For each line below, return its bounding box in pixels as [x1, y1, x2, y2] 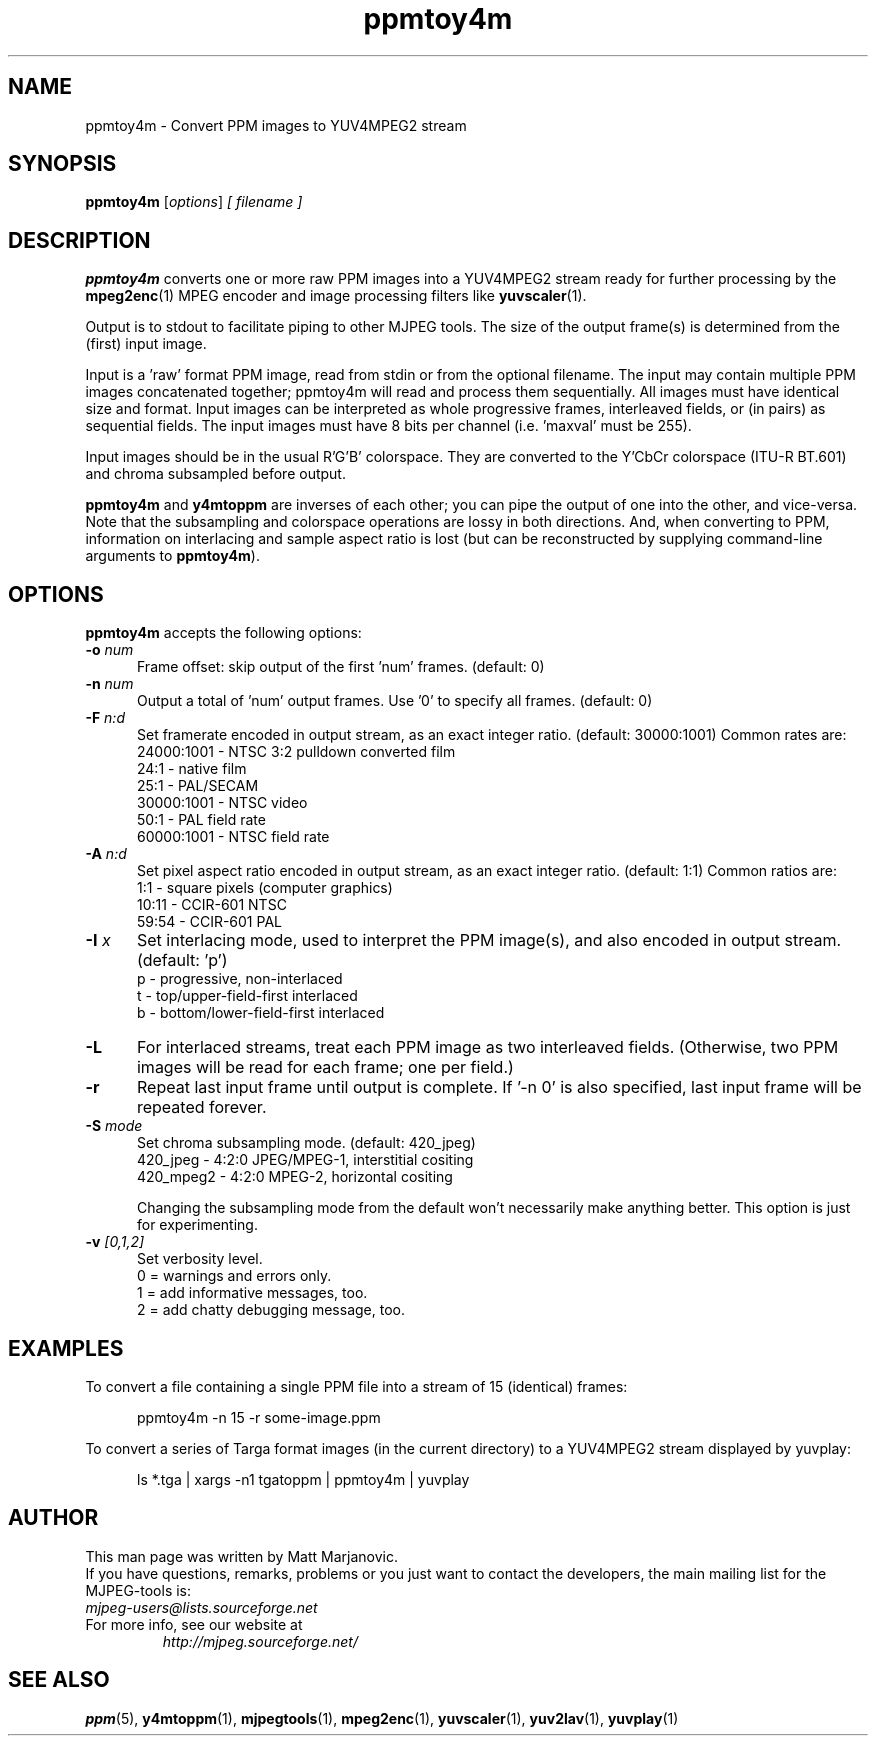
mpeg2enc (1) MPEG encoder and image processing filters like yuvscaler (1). [85, 287, 587, 305]
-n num [85, 675, 134, 693]
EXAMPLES [8, 1335, 124, 1361]
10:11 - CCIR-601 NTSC [137, 896, 287, 914]
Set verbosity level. [137, 1250, 263, 1268]
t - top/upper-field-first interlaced [137, 987, 358, 1005]
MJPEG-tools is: [85, 1581, 192, 1599]
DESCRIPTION [8, 227, 151, 253]
